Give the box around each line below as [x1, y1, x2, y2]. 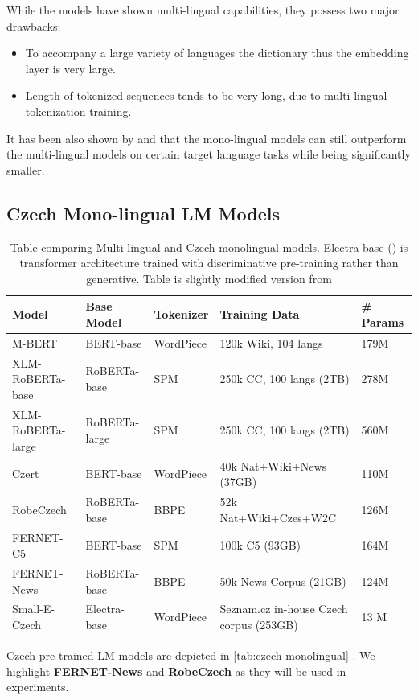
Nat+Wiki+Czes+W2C [219, 509, 337, 525]
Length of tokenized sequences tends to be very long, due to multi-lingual [25, 87, 387, 104]
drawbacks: [6, 17, 61, 34]
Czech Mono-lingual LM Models [6, 200, 281, 225]
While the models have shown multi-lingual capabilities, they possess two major [6, 2, 400, 18]
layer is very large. [25, 60, 116, 76]
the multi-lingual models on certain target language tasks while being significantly [6, 146, 411, 163]
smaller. [6, 161, 45, 178]
